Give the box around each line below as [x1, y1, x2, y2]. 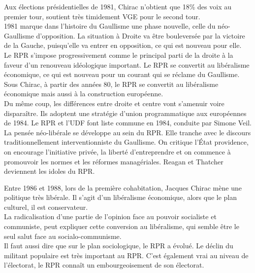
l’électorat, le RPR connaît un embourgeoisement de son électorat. [4, 260, 204, 270]
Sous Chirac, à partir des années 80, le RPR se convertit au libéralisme [4, 78, 219, 89]
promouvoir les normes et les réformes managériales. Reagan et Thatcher [4, 156, 223, 166]
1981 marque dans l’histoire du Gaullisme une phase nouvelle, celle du [4, 21, 216, 31]
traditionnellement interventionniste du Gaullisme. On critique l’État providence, [4, 137, 249, 147]
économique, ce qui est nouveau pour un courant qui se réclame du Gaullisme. [4, 69, 240, 79]
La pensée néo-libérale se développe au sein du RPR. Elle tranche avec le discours [4, 127, 251, 137]
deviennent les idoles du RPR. [4, 166, 95, 176]
